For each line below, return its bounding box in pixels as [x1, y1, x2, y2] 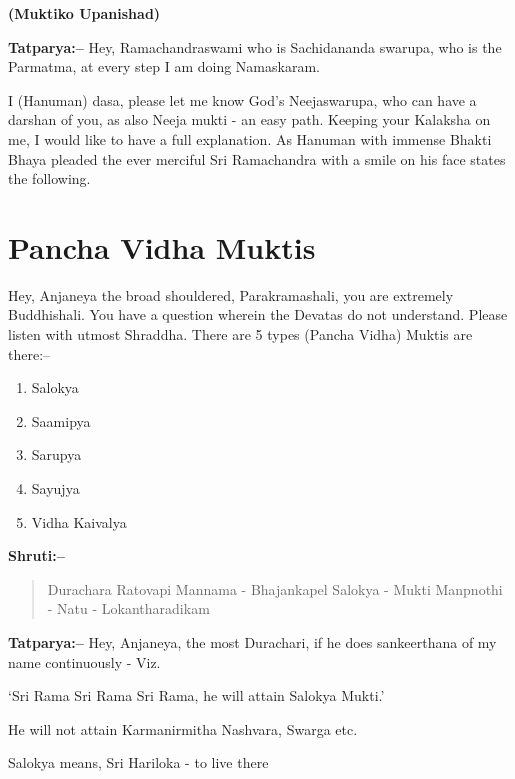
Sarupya [31, 444, 82, 465]
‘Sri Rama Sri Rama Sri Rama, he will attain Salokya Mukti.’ [8, 685, 385, 706]
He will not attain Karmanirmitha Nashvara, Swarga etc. [8, 718, 358, 739]
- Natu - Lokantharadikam [47, 598, 210, 619]
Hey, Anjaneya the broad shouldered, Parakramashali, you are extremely [8, 284, 454, 305]
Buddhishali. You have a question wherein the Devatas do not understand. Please [8, 304, 508, 325]
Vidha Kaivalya [31, 511, 127, 532]
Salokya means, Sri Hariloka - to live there [8, 752, 269, 773]
